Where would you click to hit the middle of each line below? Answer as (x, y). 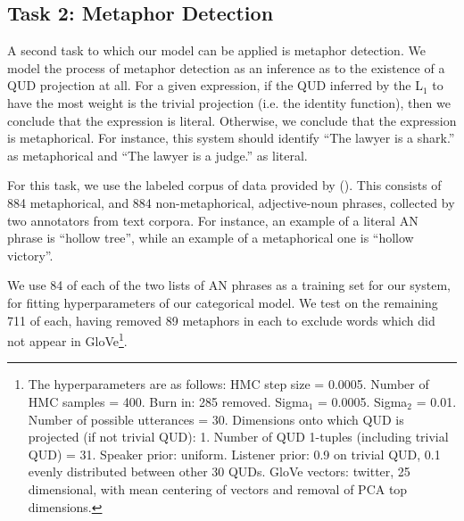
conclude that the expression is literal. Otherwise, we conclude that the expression (232, 120)
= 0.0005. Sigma (363, 401)
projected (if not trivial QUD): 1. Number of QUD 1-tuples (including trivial (238, 437)
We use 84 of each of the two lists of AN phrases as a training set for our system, (229, 285)
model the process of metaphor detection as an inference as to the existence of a (226, 67)
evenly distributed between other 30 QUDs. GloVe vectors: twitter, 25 (219, 471)
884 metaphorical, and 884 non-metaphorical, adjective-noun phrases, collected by (231, 202)
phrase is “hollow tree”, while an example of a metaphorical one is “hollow (211, 238)
